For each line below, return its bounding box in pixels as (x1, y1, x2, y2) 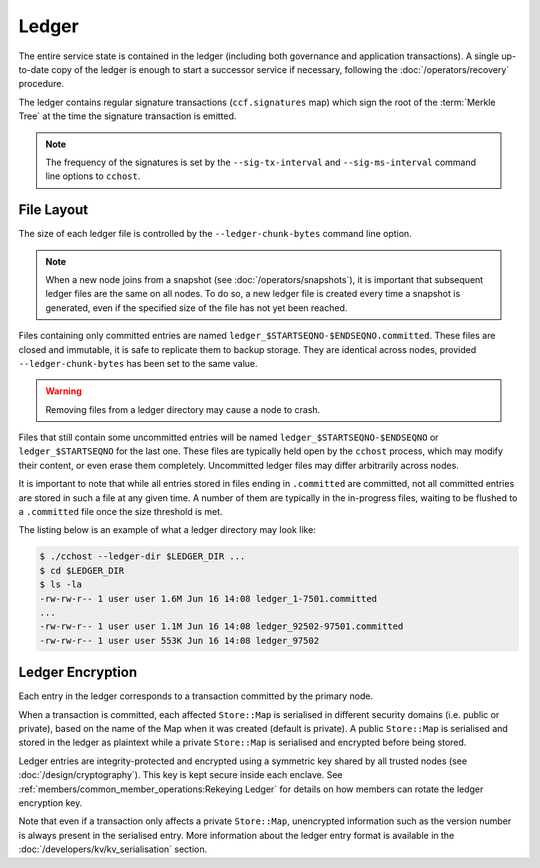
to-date (18, 63, 50, 75)
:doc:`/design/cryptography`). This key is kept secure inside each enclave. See (18, 769, 344, 781)
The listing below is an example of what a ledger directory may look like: (18, 524, 317, 536)
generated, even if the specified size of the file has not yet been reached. (45, 301, 348, 314)
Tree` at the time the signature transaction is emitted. (18, 110, 237, 122)
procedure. (18, 78, 65, 90)
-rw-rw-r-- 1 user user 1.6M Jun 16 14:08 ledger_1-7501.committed (39, 593, 378, 604)
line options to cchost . (45, 170, 141, 182)
